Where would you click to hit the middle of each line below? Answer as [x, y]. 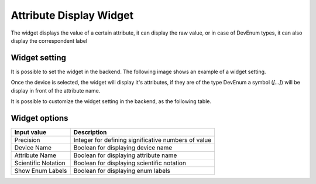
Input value [30, 132]
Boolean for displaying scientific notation [130, 163]
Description [90, 132]
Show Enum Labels [41, 171]
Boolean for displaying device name [123, 148]
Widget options [39, 118]
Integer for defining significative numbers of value [142, 139]
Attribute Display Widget [72, 15]
